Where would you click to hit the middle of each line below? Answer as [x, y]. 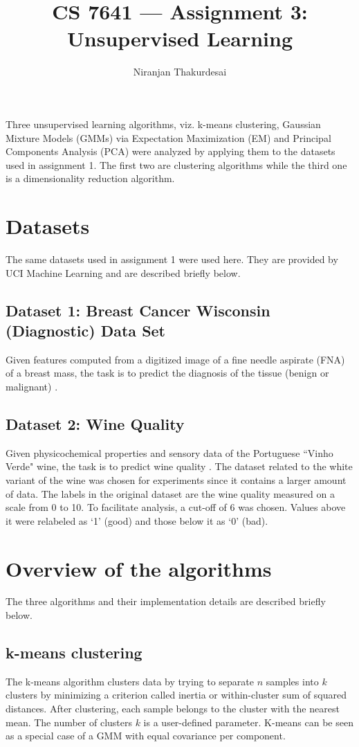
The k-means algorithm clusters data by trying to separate [130, 681]
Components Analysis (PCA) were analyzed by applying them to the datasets [171, 151]
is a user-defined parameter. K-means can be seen [248, 722]
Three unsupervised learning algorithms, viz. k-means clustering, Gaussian [163, 124]
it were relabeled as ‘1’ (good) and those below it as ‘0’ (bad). [137, 520]
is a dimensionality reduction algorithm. [90, 178]
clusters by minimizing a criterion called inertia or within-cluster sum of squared [176, 695]
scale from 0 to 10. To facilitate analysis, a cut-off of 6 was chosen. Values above [176, 507]
